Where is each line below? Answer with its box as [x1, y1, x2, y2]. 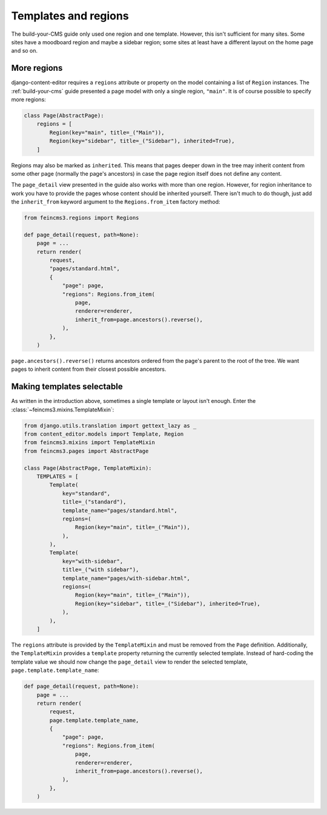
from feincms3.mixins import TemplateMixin [24, 439, 156, 446]
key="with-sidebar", [62, 557, 124, 565]
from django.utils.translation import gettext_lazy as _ [24, 422, 197, 429]
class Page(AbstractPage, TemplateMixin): [24, 464, 152, 471]
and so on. [11, 47, 38, 55]
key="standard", [62, 490, 111, 497]
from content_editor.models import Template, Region [24, 431, 184, 437]
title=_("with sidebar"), [62, 567, 139, 573]
